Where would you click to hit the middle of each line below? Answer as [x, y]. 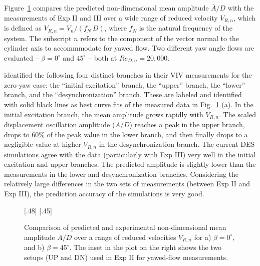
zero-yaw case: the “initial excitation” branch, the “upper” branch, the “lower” [125, 84]
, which [244, 17]
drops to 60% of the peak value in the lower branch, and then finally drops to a [126, 134]
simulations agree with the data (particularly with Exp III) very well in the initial [130, 154]
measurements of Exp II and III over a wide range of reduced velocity [111, 17]
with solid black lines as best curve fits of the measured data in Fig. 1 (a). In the [129, 104]
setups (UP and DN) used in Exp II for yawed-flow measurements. [126, 257]
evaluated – [22, 57]
